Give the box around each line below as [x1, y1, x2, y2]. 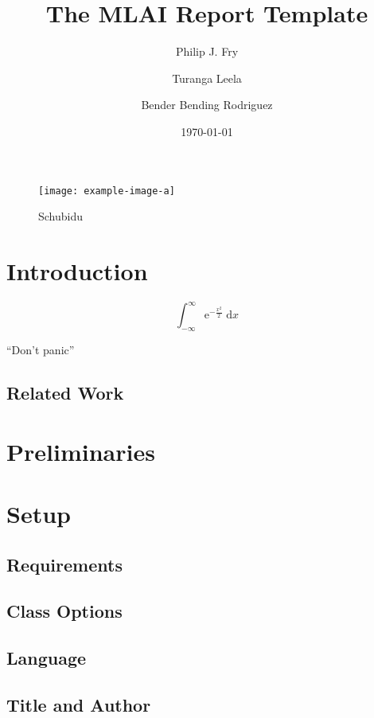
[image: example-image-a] [38, 185, 175, 197]
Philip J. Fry [175, 43, 239, 60]
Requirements [6, 552, 123, 576]
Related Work [6, 380, 124, 405]
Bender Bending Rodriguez [141, 96, 273, 113]
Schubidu [38, 208, 84, 224]
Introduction [6, 254, 148, 287]
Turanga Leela [172, 69, 242, 86]
